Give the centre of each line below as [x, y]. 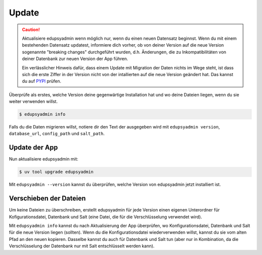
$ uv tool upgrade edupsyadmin [57, 172]
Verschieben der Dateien [47, 199]
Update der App [33, 148]
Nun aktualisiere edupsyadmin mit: [44, 159]
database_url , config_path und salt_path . [57, 134]
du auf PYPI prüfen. [42, 81]
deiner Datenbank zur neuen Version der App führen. [75, 59]
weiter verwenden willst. [33, 101]
